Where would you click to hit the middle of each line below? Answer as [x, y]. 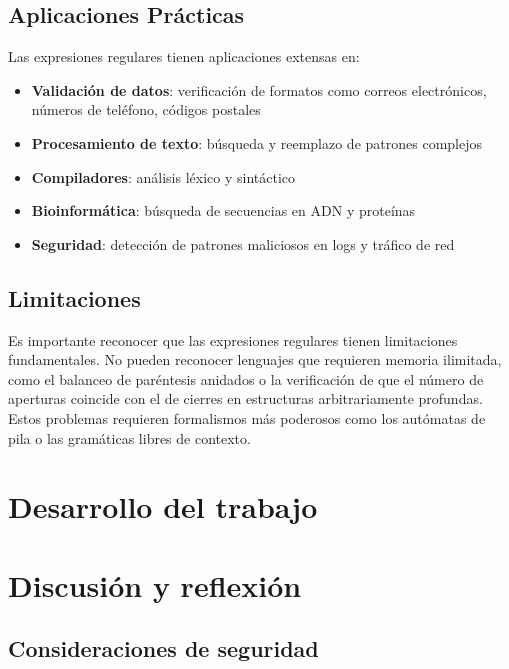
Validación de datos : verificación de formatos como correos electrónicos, [259, 89]
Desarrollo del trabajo [163, 506]
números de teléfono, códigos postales [146, 109]
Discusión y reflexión [155, 584]
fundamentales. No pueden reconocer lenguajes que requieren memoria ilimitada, [255, 359]
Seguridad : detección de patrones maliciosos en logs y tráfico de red [243, 243]
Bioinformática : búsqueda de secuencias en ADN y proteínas [223, 210]
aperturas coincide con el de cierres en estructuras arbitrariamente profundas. [245, 398]
